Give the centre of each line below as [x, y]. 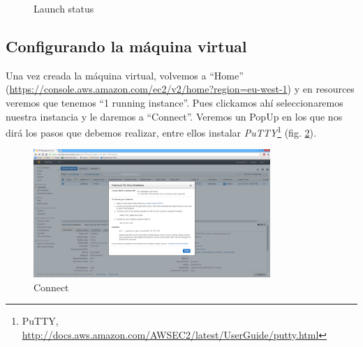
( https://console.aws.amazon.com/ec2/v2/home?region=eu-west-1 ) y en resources [180, 89]
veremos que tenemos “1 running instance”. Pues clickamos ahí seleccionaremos [175, 102]
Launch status [64, 8]
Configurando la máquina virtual [126, 46]
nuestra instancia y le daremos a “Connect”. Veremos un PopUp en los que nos [174, 116]
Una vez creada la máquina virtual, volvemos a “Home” [125, 75]
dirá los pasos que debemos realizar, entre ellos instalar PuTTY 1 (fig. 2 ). [161, 131]
